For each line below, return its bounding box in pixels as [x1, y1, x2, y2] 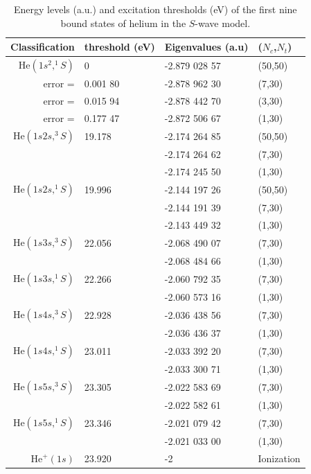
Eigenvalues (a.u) [164, 39, 249, 54]
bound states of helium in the [60, 15, 186, 30]
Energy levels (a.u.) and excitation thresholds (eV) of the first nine [13, 2, 297, 16]
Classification [10, 39, 75, 54]
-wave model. [195, 15, 251, 30]
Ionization [258, 451, 301, 466]
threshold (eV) [84, 39, 155, 54]
